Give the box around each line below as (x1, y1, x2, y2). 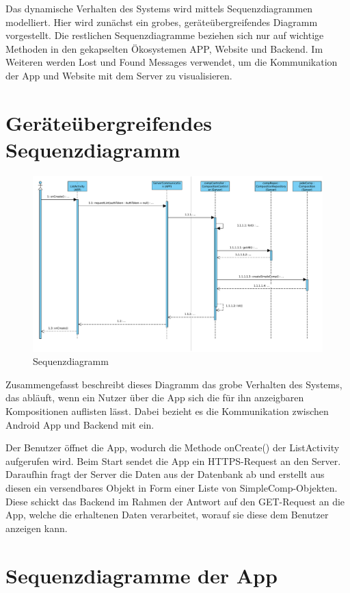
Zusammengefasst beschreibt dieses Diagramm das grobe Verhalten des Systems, (5, 377, 342, 391)
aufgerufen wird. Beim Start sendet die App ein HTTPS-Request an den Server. (5, 453, 341, 468)
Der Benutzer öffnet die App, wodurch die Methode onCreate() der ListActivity (5, 440, 340, 455)
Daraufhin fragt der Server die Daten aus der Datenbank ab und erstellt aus (5, 467, 325, 481)
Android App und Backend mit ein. (5, 417, 154, 431)
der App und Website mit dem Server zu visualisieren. (5, 68, 232, 82)
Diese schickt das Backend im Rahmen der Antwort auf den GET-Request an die (5, 494, 345, 508)
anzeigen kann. (5, 520, 68, 535)
